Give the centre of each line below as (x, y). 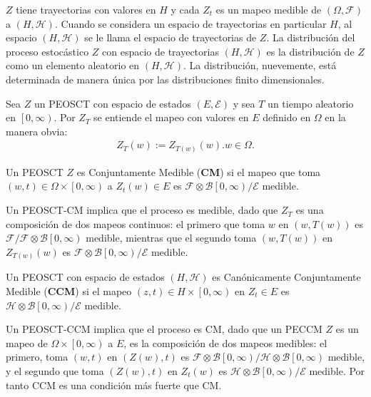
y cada (185, 9)
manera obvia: (37, 131)
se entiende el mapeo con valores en (171, 117)
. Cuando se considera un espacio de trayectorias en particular (190, 23)
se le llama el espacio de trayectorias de (171, 37)
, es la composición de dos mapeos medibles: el (225, 342)
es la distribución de (310, 51)
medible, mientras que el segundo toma (171, 238)
